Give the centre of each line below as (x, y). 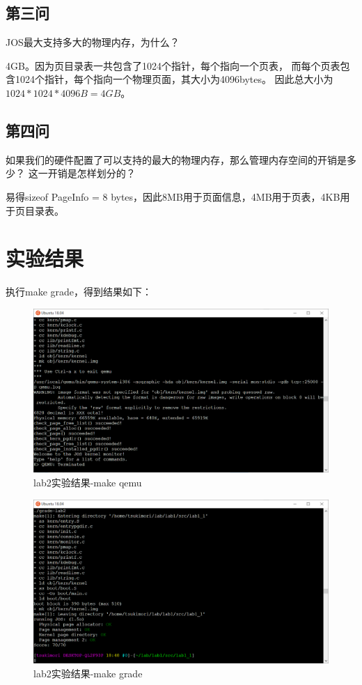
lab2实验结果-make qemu (88, 483)
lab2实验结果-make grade (88, 673)
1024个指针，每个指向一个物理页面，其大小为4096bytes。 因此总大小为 (174, 79)
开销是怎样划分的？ (92, 173)
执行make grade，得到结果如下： (79, 292)
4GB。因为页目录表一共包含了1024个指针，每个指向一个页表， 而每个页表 (173, 65)
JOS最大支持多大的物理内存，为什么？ (93, 42)
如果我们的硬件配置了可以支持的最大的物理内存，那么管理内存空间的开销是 (176, 159)
